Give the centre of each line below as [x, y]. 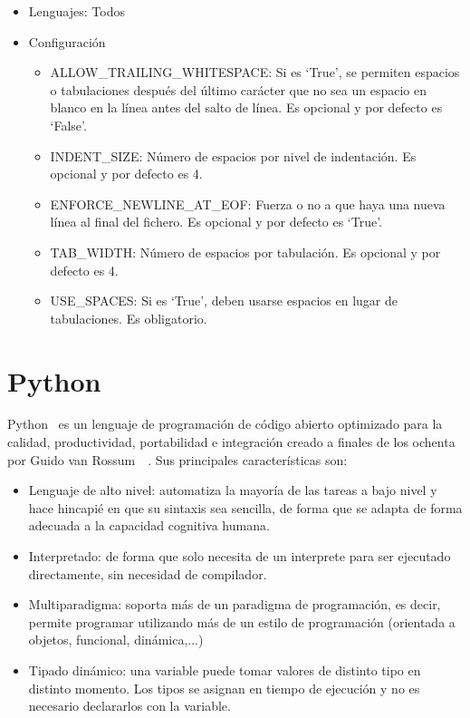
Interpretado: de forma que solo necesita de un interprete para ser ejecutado [240, 556]
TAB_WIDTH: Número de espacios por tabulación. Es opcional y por [245, 252]
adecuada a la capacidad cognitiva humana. [149, 525]
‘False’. [68, 125]
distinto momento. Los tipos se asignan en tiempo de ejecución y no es [224, 688]
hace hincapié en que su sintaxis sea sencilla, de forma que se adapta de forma [245, 507]
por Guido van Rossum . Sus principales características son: [177, 459]
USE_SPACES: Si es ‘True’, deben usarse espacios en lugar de [224, 301]
